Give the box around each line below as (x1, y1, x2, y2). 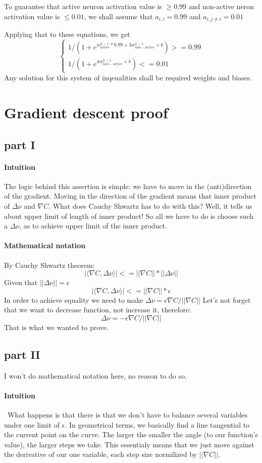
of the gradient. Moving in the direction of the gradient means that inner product (4, 191, 256, 201)
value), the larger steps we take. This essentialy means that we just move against (4, 439, 254, 449)
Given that (4, 277, 38, 288)
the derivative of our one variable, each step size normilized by (4, 449, 197, 459)
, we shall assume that (84, 11, 153, 21)
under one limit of (4, 419, 60, 430)
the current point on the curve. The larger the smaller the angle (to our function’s (4, 429, 258, 440)
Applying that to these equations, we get (4, 29, 130, 39)
